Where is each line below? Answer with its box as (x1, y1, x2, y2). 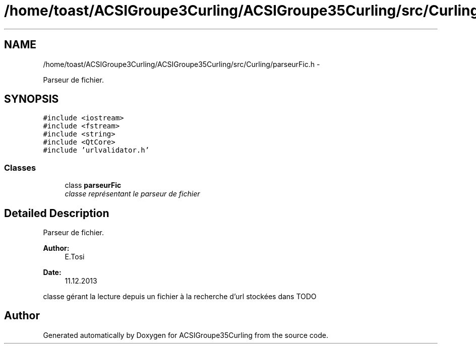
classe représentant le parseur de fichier (65, 189, 200, 198)
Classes (4, 162, 36, 173)
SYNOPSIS (4, 93, 59, 106)
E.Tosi (65, 252, 85, 261)
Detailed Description (4, 206, 109, 220)
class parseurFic (65, 181, 122, 190)
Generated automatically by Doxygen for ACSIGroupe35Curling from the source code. (43, 330, 328, 339)
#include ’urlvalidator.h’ (43, 146, 150, 155)
